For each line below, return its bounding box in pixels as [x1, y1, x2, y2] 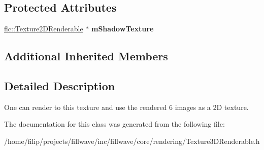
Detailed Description [4, 78, 115, 93]
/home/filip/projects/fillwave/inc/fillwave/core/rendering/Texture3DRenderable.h [4, 135, 260, 146]
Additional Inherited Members [4, 48, 168, 64]
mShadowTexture [91, 23, 154, 34]
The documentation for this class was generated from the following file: [4, 119, 225, 129]
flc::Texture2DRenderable [4, 23, 83, 34]
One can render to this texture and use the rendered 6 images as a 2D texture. [4, 101, 249, 112]
